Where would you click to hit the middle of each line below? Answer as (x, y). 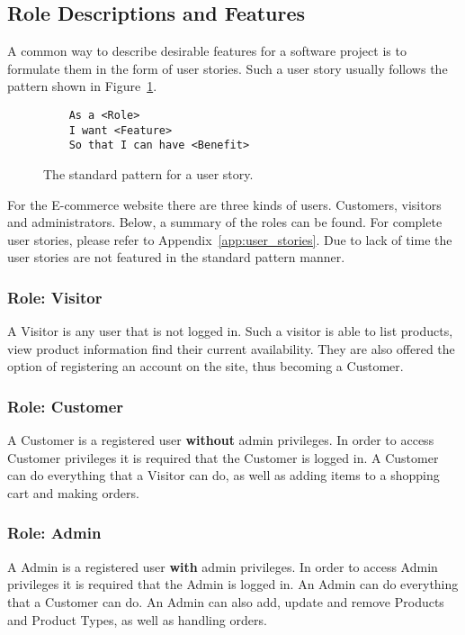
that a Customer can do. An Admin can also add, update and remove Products (226, 601)
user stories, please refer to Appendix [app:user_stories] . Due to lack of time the (230, 239)
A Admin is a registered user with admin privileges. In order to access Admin (223, 566)
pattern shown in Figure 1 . (82, 86)
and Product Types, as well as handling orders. (137, 619)
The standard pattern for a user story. (148, 173)
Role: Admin (54, 533)
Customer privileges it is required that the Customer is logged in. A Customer (223, 457)
